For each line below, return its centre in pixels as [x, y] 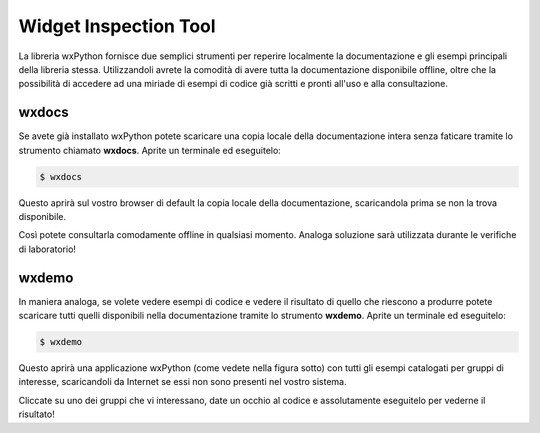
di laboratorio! [47, 249]
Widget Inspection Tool [117, 26]
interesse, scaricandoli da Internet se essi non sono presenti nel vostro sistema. [182, 382]
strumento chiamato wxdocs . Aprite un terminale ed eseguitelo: [150, 150]
